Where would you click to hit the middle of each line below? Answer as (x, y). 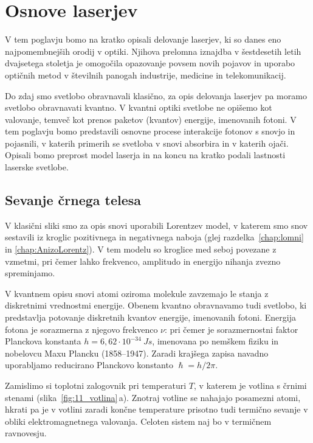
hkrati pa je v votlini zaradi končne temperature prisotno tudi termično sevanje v (156, 409)
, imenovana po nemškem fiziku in (215, 341)
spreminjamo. (30, 273)
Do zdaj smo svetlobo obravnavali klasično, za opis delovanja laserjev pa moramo (156, 95)
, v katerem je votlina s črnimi (250, 385)
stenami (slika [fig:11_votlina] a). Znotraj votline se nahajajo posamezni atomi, (153, 397)
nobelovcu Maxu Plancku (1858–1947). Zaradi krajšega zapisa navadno (137, 353)
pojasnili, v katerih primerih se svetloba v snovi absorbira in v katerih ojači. (147, 143)
